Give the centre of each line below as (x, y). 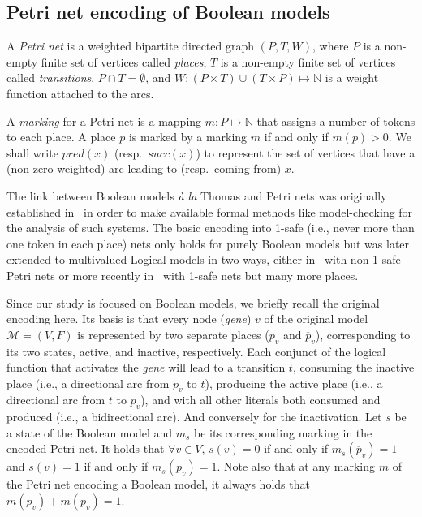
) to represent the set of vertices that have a (306, 152)
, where (331, 46)
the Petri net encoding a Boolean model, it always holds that (158, 484)
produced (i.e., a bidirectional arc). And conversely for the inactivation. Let (194, 417)
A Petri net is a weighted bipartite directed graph (131, 46)
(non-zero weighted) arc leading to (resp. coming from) (144, 168)
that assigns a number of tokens (336, 121)
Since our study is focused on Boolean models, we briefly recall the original (193, 302)
